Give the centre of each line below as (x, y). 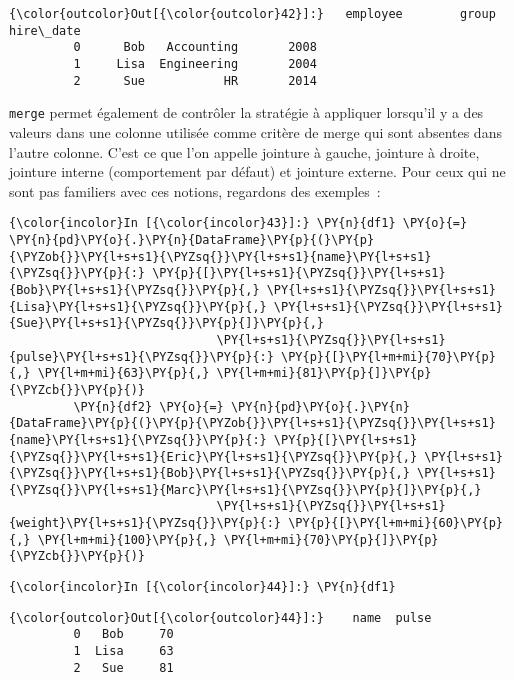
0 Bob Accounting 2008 (195, 47)
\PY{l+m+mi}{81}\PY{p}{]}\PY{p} (324, 373)
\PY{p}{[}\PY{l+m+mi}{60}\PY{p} (395, 523)
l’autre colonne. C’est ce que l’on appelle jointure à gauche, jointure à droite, (244, 151)
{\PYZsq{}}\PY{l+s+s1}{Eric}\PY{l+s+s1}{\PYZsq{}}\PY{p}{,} (213, 456)
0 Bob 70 (123, 634)
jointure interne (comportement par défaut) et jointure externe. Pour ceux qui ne (257, 171)
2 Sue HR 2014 (195, 80)
